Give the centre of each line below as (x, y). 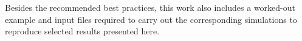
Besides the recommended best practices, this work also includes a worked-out (150, 7)
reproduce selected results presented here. (82, 31)
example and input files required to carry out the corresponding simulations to (151, 19)
